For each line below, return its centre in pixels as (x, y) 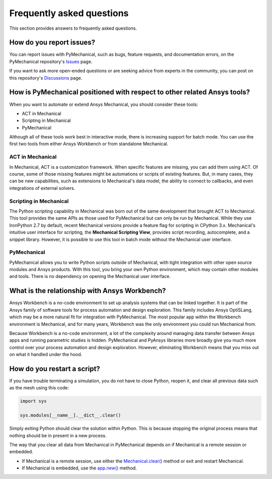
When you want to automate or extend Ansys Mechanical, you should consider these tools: (104, 104)
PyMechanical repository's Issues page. (51, 61)
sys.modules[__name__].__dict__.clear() (70, 415)
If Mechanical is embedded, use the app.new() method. (79, 468)
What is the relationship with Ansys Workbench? (88, 291)
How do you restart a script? (55, 368)
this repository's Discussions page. (46, 78)
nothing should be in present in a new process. (58, 435)
